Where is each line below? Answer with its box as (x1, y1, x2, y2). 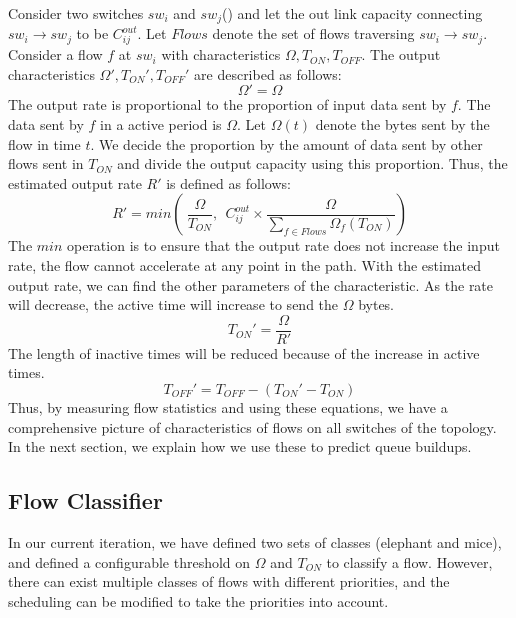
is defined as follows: (166, 172, 291, 193)
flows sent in (8, 153, 84, 174)
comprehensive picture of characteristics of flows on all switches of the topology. (8, 416, 497, 437)
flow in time (8, 133, 81, 154)
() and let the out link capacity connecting (221, 3, 483, 23)
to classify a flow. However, (326, 551, 493, 572)
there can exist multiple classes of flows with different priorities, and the (8, 571, 450, 592)
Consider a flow (8, 44, 103, 65)
